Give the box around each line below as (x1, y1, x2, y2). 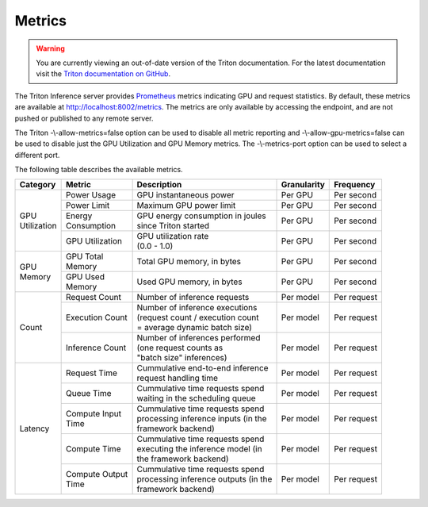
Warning (36, 44, 65, 53)
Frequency (334, 179, 376, 190)
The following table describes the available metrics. (14, 165, 183, 175)
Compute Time (65, 444, 121, 455)
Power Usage (65, 190, 117, 201)
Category (19, 179, 56, 190)
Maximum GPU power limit (136, 200, 236, 211)
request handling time (136, 373, 218, 384)
